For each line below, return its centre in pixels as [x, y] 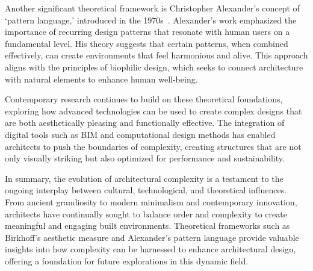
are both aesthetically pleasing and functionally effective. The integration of [145, 123]
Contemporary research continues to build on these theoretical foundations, [144, 99]
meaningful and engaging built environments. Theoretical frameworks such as [147, 226]
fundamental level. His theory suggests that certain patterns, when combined [147, 43]
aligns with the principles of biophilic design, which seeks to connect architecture [154, 67]
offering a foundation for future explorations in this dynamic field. [127, 260]
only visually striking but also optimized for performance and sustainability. [145, 158]
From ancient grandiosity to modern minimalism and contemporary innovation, [151, 201]
